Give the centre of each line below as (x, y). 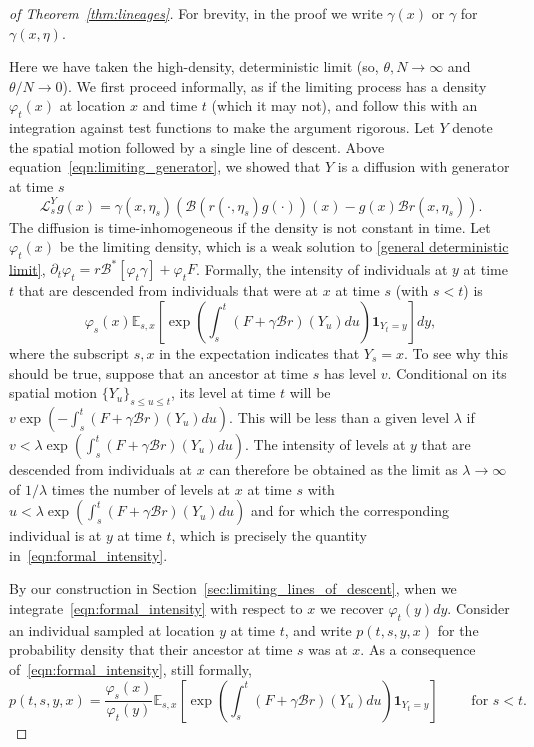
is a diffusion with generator (423, 166)
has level (350, 372)
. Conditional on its (447, 372)
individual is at (55, 535)
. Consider (478, 607)
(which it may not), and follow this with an (344, 105)
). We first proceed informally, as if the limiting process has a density (274, 85)
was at (328, 649)
